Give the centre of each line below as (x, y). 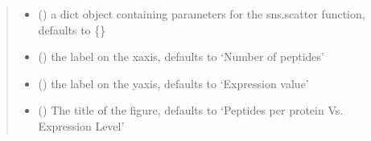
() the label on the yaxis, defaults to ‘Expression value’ (173, 83)
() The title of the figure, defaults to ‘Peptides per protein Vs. (191, 110)
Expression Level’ (81, 125)
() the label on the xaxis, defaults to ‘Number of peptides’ (181, 56)
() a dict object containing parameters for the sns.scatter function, (202, 14)
